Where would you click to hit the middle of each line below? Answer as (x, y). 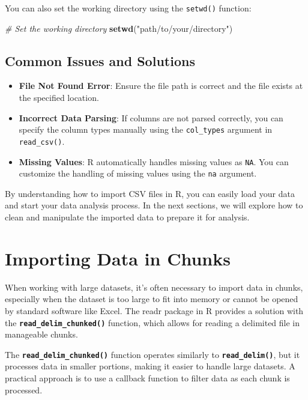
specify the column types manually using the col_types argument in (146, 129)
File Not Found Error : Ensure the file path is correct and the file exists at (161, 86)
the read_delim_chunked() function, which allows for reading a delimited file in (152, 322)
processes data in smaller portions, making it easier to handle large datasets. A (150, 366)
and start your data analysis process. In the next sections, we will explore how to (154, 205)
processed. (24, 389)
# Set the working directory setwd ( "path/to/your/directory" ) (119, 28)
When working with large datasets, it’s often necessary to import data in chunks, (154, 287)
